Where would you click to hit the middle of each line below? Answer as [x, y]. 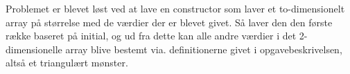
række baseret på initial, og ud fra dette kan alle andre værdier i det [151, 36]
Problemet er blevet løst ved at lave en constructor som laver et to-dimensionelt [175, 8]
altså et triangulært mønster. [67, 63]
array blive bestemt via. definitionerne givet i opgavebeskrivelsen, [204, 49]
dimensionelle [34, 49]
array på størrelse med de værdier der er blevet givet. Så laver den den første [169, 22]
